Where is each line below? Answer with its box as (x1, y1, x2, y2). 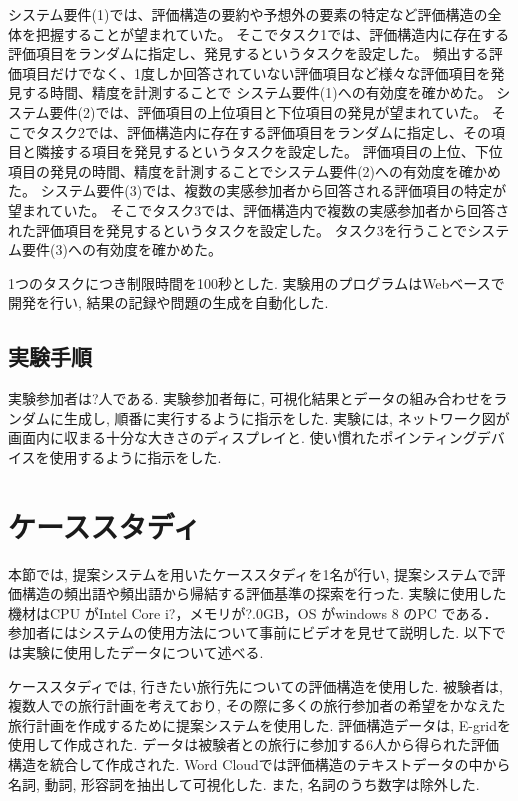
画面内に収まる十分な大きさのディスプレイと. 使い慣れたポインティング (8, 427, 477, 448)
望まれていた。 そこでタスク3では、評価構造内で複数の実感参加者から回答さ (8, 199, 510, 220)
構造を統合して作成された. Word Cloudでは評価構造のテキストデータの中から (8, 753, 511, 774)
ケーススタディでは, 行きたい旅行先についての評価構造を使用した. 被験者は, (8, 675, 503, 696)
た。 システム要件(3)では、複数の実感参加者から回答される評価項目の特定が (8, 180, 507, 201)
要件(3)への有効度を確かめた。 (21, 239, 222, 260)
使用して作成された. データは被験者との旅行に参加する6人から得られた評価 (8, 734, 499, 755)
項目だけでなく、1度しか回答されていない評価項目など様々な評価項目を (21, 62, 491, 83)
